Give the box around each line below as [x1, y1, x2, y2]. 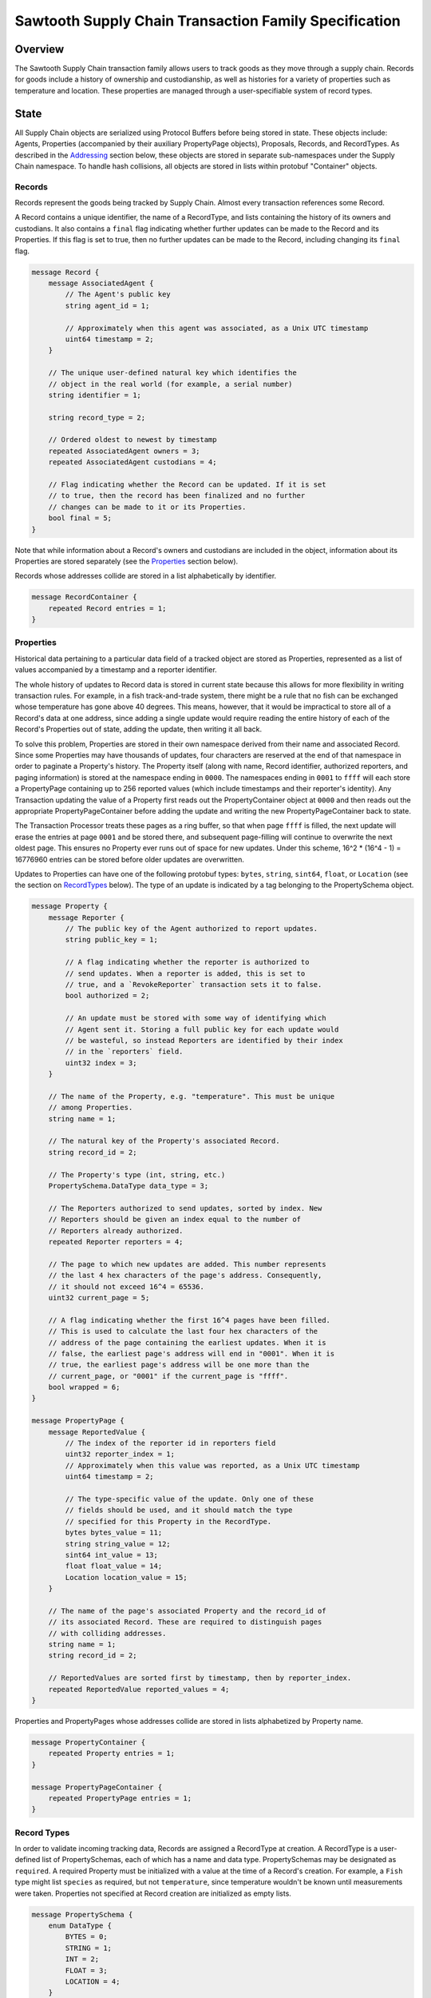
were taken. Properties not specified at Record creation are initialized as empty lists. [14, 1889, 291, 1898]
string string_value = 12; [65, 1539, 171, 1548]
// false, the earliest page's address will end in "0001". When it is [48, 1349, 335, 1358]
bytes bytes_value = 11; [65, 1528, 163, 1538]
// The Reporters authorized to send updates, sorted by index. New [48, 1204, 322, 1212]
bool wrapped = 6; [48, 1383, 121, 1392]
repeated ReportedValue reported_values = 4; [48, 1685, 230, 1694]
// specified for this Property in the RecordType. [65, 1517, 272, 1526]
